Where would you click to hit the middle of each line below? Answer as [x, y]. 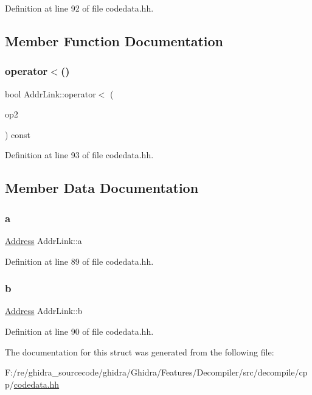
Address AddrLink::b [44, 311]
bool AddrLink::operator [50, 93]
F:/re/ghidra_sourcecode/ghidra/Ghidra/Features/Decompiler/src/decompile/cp [156, 372]
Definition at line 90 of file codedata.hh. [79, 331]
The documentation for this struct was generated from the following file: [140, 351]
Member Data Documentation [102, 188]
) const [18, 134]
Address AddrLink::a [43, 240]
